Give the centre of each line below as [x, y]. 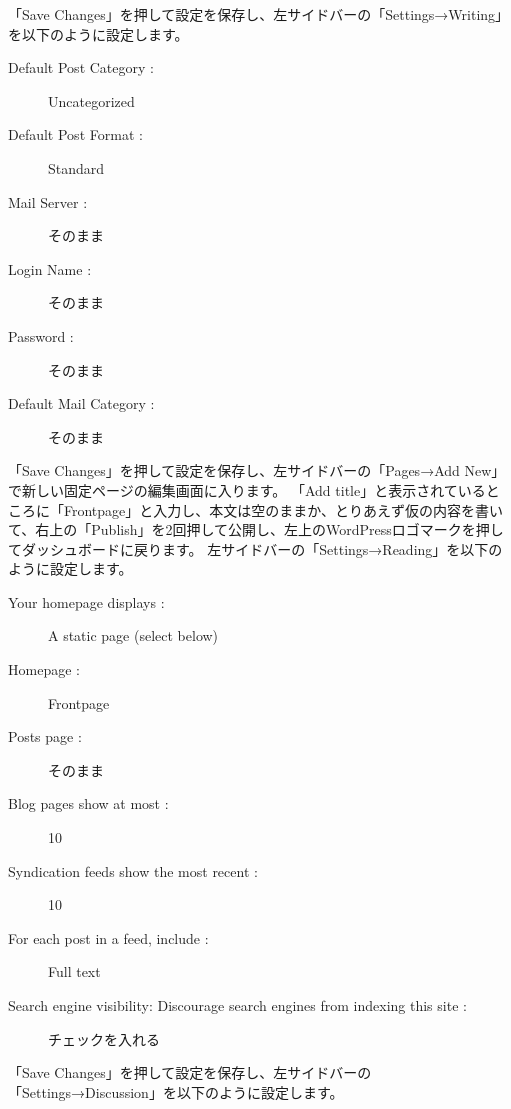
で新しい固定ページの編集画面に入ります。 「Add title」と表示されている [247, 489]
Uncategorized [91, 100]
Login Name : [50, 268]
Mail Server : [48, 201]
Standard [76, 167]
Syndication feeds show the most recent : [133, 870]
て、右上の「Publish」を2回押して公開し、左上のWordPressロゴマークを [242, 529]
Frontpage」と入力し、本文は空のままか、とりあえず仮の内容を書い [283, 509]
